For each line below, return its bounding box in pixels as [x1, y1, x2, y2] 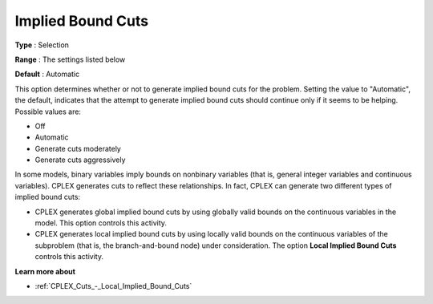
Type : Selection [14, 40, 70, 50]
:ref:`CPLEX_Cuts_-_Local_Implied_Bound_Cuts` [34, 281, 192, 290]
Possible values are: [14, 107, 82, 116]
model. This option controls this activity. [34, 218, 168, 228]
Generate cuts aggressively [34, 155, 126, 164]
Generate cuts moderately [34, 144, 122, 153]
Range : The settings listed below [14, 55, 126, 64]
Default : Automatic [14, 69, 80, 79]
